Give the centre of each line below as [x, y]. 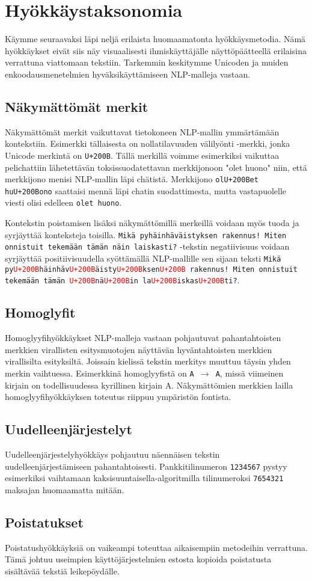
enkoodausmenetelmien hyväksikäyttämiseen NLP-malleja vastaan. [128, 74]
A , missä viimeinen [249, 373]
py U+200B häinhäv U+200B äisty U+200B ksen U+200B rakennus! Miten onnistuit [151, 269]
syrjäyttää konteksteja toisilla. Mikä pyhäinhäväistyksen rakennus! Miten [146, 234]
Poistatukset [44, 522]
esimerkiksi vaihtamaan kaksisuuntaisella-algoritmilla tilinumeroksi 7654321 [144, 478]
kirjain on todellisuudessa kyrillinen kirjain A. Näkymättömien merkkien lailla [149, 385]
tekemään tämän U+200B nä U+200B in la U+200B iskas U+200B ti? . [122, 280]
